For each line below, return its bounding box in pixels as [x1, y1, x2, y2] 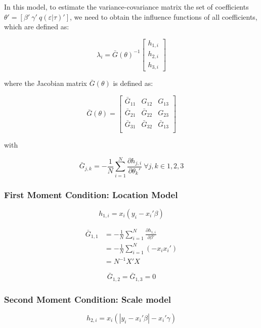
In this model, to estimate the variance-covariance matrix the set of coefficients [4, 2, 249, 12]
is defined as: [113, 78, 153, 88]
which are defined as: [4, 21, 69, 32]
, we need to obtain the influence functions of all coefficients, [70, 11, 257, 22]
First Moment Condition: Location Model [4, 188, 178, 201]
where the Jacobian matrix [4, 78, 87, 88]
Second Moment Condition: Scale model [4, 293, 171, 305]
